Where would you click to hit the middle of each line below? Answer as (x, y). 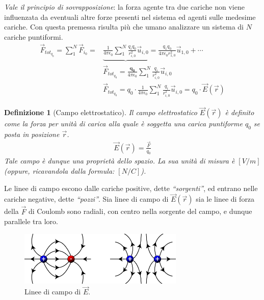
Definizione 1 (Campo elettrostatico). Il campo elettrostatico (101, 112)
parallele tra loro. (31, 221)
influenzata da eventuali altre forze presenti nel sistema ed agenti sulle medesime (130, 17)
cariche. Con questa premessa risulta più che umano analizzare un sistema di (124, 27)
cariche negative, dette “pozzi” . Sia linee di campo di (86, 199)
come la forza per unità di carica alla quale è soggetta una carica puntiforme (123, 124)
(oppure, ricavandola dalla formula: (59, 171)
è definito (240, 112)
